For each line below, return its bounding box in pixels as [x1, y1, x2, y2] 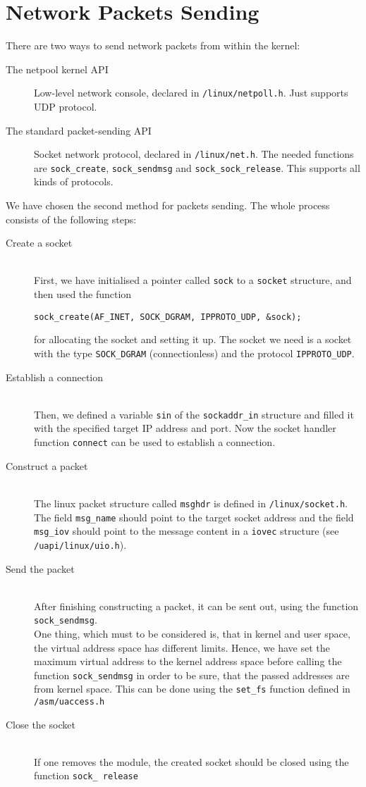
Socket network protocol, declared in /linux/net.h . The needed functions [34, 147, 354, 161]
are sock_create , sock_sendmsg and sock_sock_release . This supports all [34, 160, 360, 175]
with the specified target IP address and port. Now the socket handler [34, 421, 336, 435]
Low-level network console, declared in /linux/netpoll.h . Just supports [34, 85, 348, 100]
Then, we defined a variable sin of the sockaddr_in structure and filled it [34, 407, 354, 421]
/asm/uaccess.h [34, 697, 105, 707]
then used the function [34, 287, 132, 302]
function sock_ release [34, 768, 138, 783]
